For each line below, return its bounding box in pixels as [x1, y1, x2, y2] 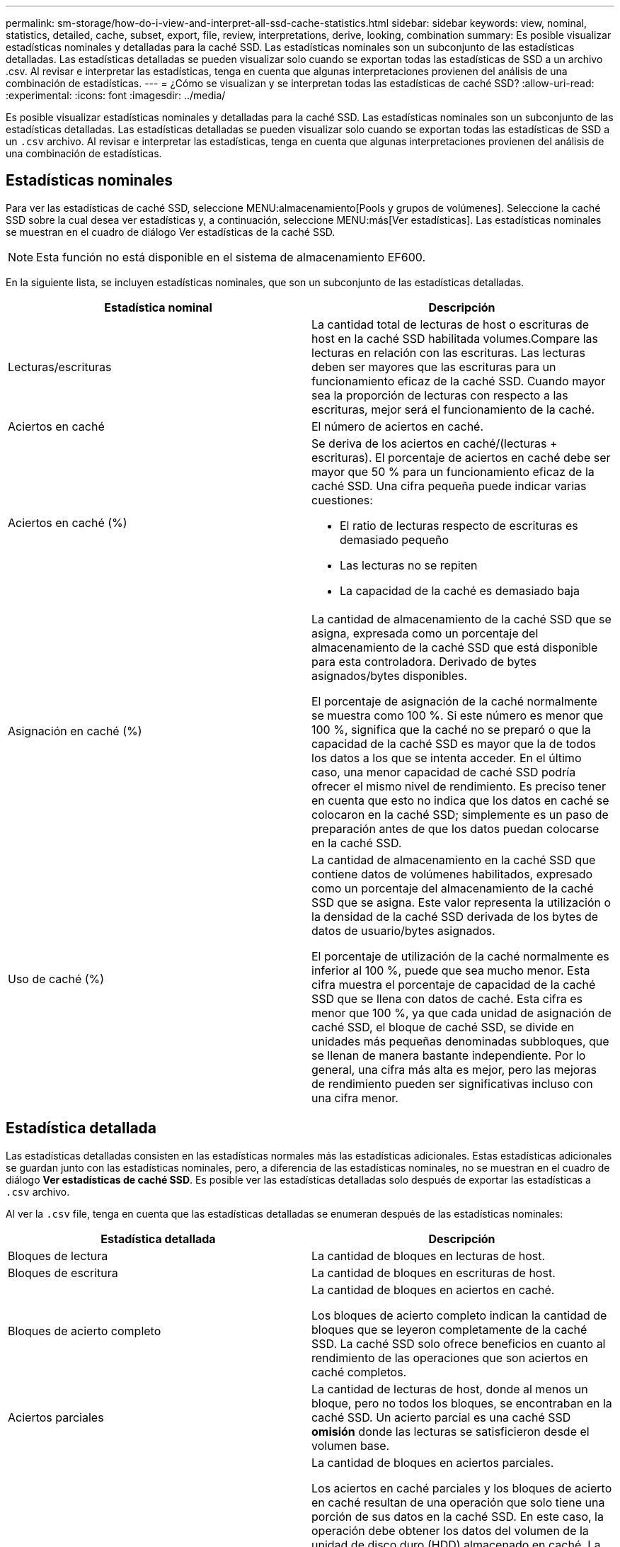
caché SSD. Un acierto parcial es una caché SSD [311, 1410, 571, 1424]
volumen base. [311, 1438, 390, 1453]
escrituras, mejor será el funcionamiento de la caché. [311, 402, 595, 416]
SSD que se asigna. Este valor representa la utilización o [311, 895, 612, 909]
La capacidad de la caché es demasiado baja [340, 583, 580, 598]
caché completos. [311, 1364, 407, 1379]
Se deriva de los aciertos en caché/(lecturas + [311, 436, 558, 450]
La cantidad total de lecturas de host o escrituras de [311, 317, 590, 331]
